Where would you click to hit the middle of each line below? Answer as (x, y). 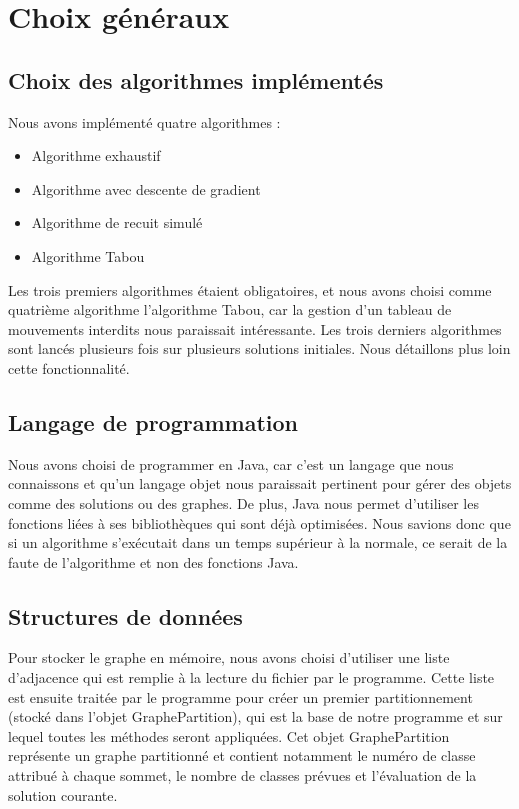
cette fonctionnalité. (69, 367)
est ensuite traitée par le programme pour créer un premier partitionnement (240, 696)
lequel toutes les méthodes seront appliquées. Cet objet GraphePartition (229, 735)
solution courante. (63, 794)
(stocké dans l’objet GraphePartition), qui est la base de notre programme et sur (255, 716)
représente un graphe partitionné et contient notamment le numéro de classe (242, 755)
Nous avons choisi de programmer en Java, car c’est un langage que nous (231, 463)
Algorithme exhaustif (96, 155)
